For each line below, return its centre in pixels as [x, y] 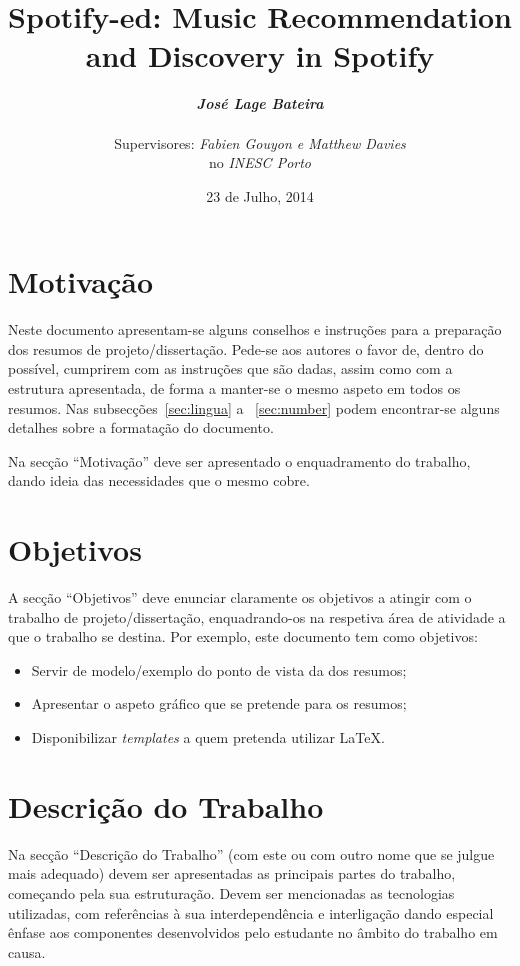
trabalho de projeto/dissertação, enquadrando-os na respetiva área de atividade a [257, 616]
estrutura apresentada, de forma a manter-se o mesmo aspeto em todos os [234, 388]
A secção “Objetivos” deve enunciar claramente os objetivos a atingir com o [240, 597]
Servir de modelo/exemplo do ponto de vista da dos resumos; [219, 669]
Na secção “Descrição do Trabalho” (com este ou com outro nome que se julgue [251, 853]
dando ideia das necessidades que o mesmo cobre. [159, 480]
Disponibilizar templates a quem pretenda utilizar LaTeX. [208, 737]
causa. [27, 951]
